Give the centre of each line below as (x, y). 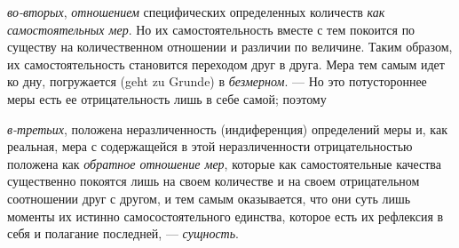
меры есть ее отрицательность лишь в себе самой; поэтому (167, 98)
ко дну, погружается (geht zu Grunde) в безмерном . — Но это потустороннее (217, 81)
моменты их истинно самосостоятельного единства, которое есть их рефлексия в (226, 216)
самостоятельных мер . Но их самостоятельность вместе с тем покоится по (211, 29)
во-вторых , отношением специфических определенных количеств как (196, 12)
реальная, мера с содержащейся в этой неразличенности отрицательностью (210, 146)
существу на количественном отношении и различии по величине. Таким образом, (230, 47)
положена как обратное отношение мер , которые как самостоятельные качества (224, 163)
